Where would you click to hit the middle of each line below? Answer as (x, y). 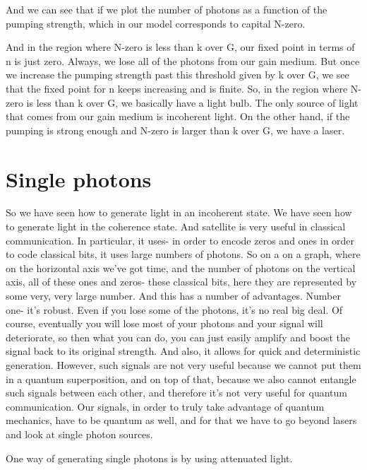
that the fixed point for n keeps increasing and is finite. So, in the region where (177, 88)
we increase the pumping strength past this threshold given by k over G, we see (178, 75)
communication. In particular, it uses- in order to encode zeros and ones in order (180, 240)
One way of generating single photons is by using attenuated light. (149, 458)
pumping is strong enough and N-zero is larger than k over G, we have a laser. (175, 130)
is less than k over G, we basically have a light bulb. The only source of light (192, 102)
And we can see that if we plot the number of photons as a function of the (167, 9)
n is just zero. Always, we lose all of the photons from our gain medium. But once (183, 60)
